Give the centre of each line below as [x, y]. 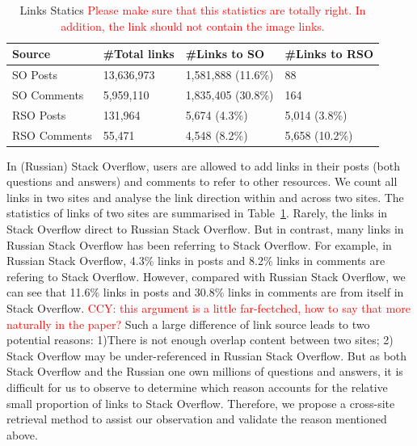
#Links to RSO [329, 54]
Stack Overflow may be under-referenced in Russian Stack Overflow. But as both [207, 355]
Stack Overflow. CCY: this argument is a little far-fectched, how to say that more [209, 308]
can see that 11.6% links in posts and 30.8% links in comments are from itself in [205, 292]
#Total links [139, 54]
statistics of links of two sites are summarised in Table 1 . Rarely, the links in [197, 213]
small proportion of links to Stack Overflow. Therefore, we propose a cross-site [201, 403]
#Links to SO [225, 54]
